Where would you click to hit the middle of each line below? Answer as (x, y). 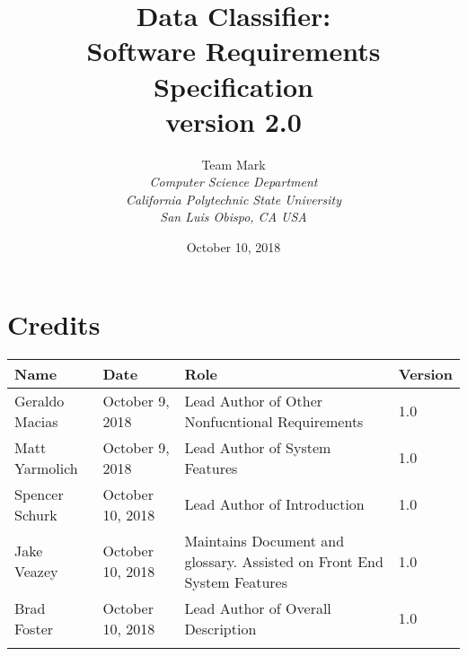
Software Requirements (233, 51)
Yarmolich (46, 468)
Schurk (36, 514)
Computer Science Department (233, 182)
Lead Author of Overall (258, 608)
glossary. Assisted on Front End (284, 561)
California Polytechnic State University (233, 199)
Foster (34, 628)
